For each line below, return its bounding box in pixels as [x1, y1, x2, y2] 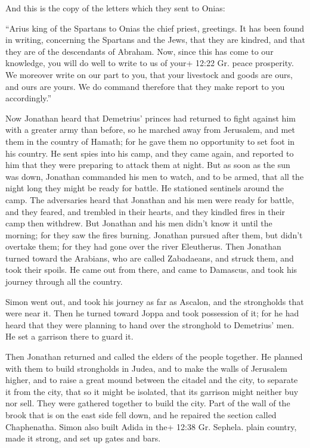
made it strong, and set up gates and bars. [5, 432, 161, 444]
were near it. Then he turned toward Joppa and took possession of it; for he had [5, 307, 299, 319]
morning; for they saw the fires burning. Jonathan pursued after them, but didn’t [5, 228, 303, 241]
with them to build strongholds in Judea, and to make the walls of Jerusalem [5, 362, 287, 374]
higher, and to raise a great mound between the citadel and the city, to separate [5, 374, 298, 386]
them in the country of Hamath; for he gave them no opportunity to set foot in [5, 135, 295, 147]
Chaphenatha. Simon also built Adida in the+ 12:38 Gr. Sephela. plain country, [5, 420, 297, 433]
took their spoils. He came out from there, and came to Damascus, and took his [5, 263, 297, 276]
